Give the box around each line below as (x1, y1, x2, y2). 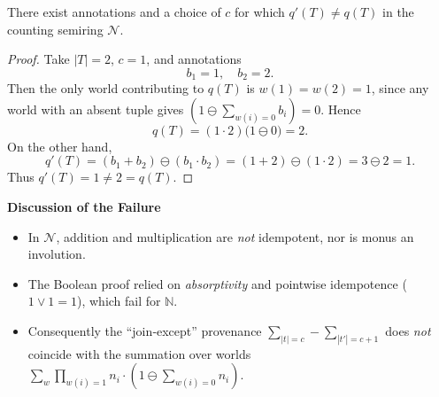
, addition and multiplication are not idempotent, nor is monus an (56, 227, 414, 245)
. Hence (320, 99, 361, 118)
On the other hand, (7, 136, 112, 155)
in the (382, 3, 414, 20)
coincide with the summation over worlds (27, 344, 251, 362)
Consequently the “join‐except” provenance (27, 321, 262, 339)
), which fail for (77, 292, 161, 310)
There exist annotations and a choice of (7, 3, 221, 20)
